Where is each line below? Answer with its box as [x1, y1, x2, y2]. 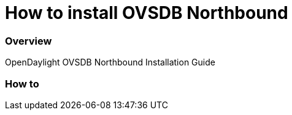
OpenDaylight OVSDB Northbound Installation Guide [5, 57, 215, 68]
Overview [5, 34, 52, 47]
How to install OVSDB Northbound [5, 2, 288, 23]
